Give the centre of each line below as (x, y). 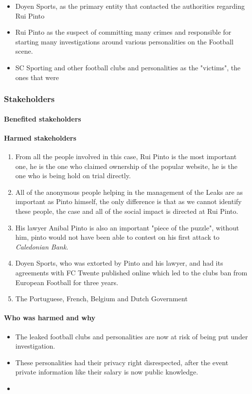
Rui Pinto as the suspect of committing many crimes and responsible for (123, 32)
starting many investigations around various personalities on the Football (124, 41)
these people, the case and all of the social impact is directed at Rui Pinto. (127, 211)
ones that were (37, 77)
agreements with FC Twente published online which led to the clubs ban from (131, 272)
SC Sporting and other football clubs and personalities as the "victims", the (128, 67)
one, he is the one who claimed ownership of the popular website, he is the (126, 166)
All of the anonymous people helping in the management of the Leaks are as (129, 192)
